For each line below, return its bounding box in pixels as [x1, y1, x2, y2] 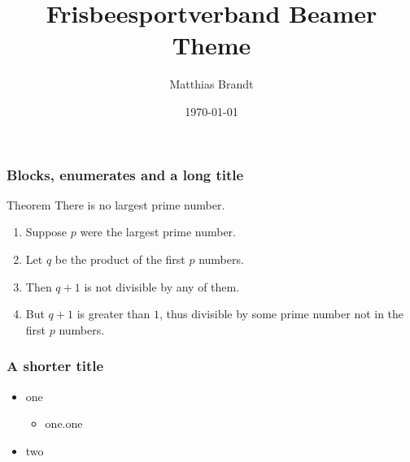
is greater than [76, 305, 150, 322]
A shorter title [7, 356, 104, 376]
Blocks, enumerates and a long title [7, 164, 244, 184]
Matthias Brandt [169, 76, 254, 93]
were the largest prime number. [80, 223, 236, 240]
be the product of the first [55, 250, 185, 267]
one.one [45, 415, 83, 432]
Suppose [25, 223, 68, 240]
